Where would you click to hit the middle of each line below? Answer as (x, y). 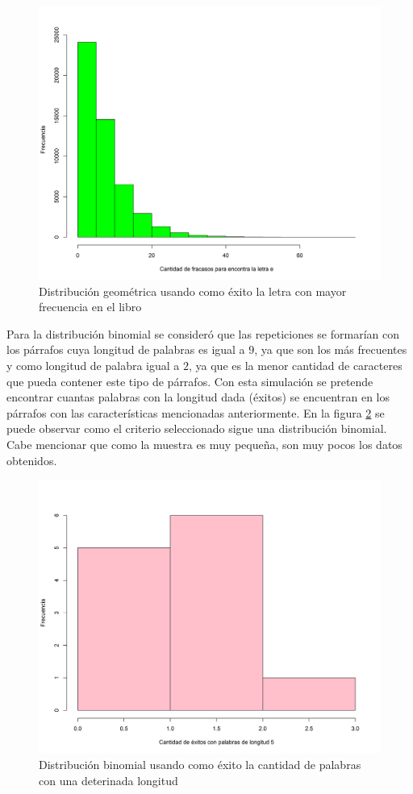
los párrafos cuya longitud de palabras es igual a (126, 349)
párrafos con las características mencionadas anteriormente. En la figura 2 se (196, 412)
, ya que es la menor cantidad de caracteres (296, 366)
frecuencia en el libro (90, 307)
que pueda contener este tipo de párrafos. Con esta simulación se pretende (190, 381)
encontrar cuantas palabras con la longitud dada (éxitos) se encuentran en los (198, 397)
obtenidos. (32, 460)
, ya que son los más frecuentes (331, 349)
